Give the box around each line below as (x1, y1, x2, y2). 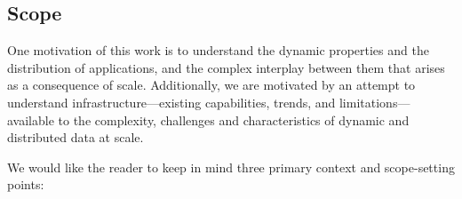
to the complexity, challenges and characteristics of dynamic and (58, 110, 410, 129)
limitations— (339, 92, 410, 111)
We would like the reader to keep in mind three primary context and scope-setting (7, 157, 455, 176)
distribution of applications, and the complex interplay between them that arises (7, 58, 445, 76)
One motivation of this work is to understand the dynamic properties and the (7, 41, 429, 60)
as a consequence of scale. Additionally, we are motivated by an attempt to (7, 76, 416, 94)
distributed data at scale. (7, 128, 144, 147)
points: (7, 175, 44, 194)
